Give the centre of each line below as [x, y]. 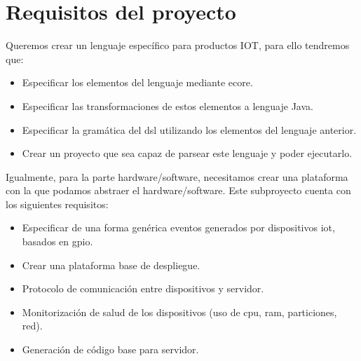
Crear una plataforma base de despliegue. [111, 265]
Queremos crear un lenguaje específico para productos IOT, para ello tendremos [178, 45]
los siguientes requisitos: [57, 204]
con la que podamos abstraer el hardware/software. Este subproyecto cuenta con [178, 190]
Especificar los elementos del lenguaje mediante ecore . [137, 82]
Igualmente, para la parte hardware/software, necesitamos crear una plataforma [177, 176]
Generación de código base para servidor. [110, 349]
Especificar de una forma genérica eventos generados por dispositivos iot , [178, 227]
